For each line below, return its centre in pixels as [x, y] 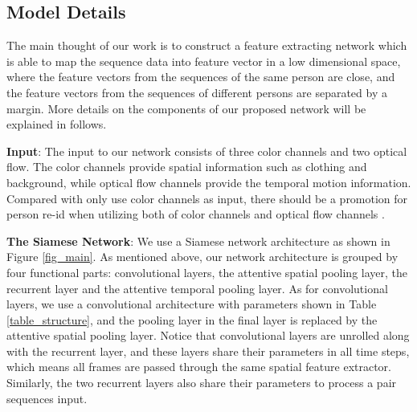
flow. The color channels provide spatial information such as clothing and [187, 167]
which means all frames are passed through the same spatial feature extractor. [199, 367]
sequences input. [47, 398]
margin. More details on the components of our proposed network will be [186, 108]
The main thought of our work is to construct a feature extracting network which [207, 45]
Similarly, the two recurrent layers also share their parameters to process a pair [202, 383]
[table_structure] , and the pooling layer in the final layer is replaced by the [192, 319]
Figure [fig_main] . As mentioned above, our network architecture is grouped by [202, 257]
